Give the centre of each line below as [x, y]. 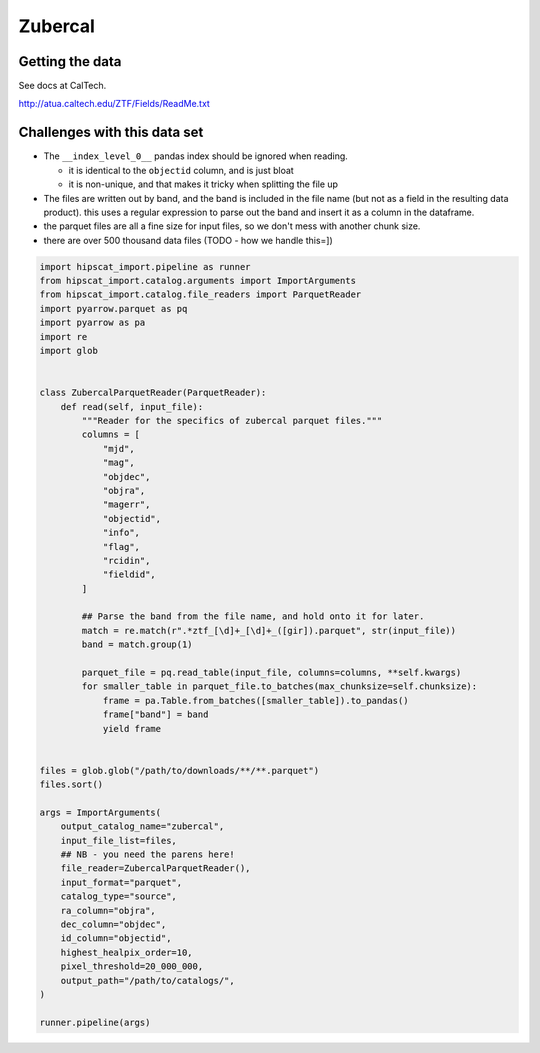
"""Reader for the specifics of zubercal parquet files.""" [232, 420]
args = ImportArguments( [100, 812]
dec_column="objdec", [113, 924]
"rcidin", [126, 560]
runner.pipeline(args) [95, 1022]
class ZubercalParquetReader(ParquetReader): [153, 393]
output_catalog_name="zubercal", [142, 826]
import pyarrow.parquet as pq [113, 308]
